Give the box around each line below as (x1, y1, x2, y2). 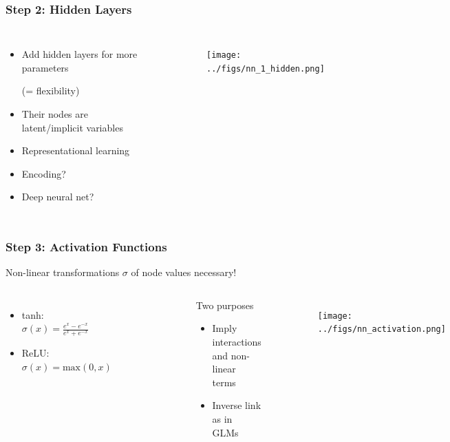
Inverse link (212, 398, 261, 412)
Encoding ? (21, 166, 66, 180)
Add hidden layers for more (21, 47, 138, 61)
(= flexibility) (21, 83, 80, 98)
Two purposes (195, 297, 254, 312)
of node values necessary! (131, 265, 237, 280)
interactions (212, 334, 261, 348)
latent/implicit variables (21, 120, 123, 134)
